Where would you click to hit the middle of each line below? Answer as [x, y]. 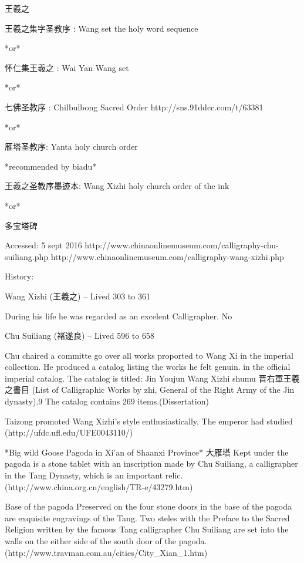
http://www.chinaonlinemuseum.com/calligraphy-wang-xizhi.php [167, 256]
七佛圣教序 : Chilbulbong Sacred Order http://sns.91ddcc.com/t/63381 [134, 107]
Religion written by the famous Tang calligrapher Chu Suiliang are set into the [147, 529]
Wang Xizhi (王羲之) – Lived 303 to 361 [77, 296]
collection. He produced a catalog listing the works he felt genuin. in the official [148, 367]
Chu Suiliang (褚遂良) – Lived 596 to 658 [80, 336]
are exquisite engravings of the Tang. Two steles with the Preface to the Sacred [147, 518]
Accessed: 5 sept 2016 [43, 245]
